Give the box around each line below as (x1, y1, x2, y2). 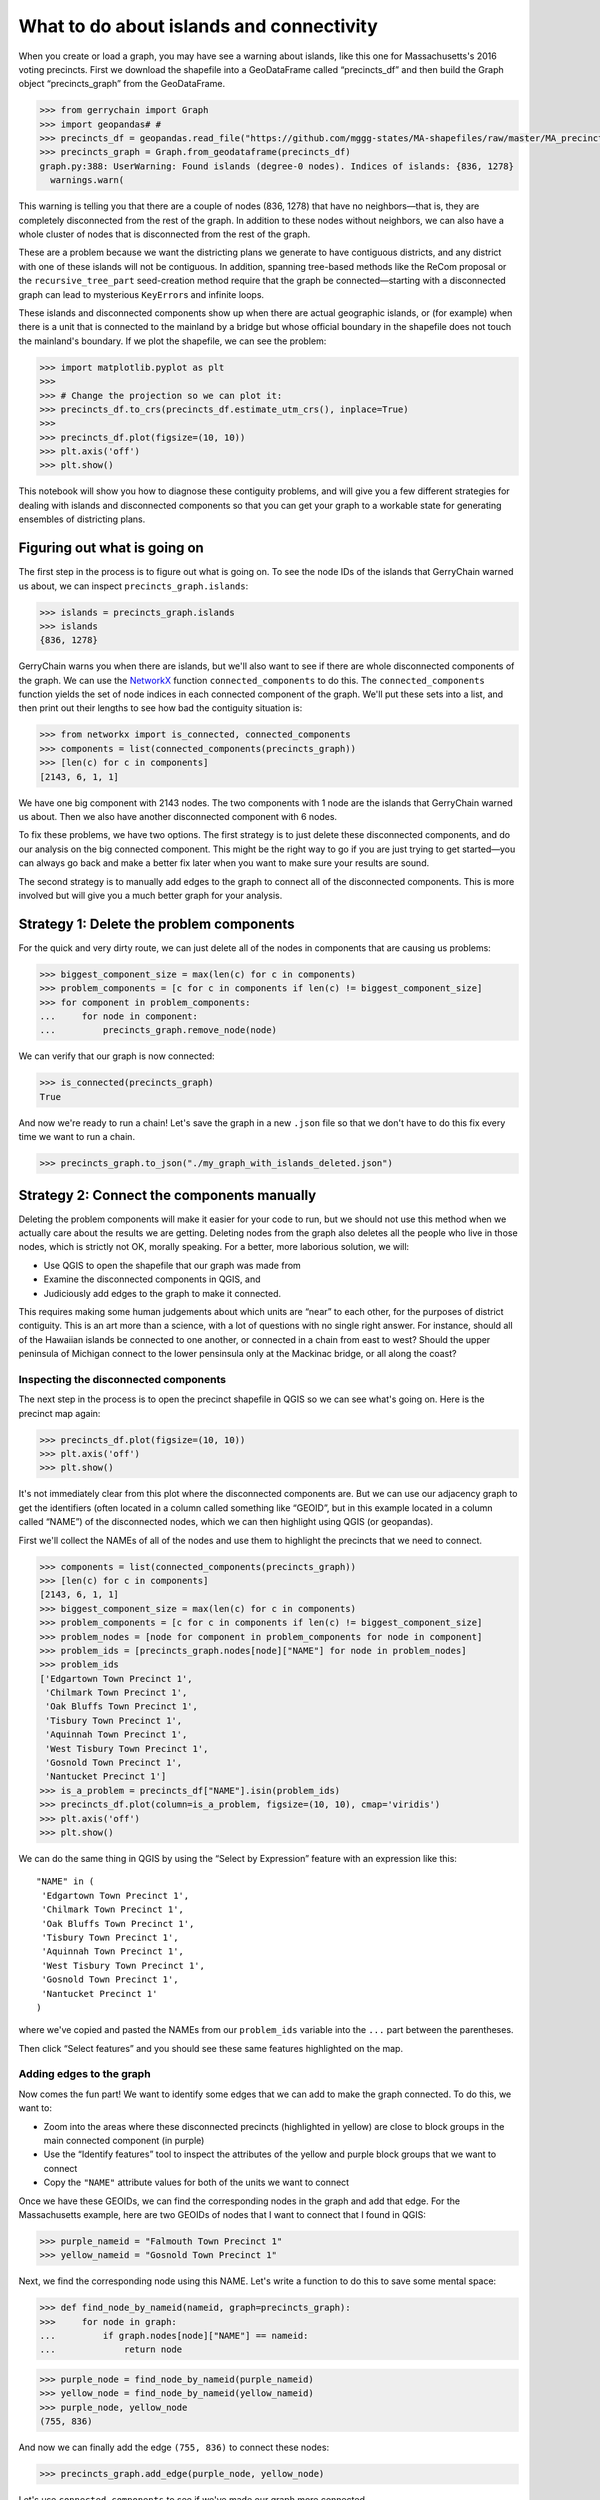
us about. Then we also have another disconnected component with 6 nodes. (18, 811, 338, 822)
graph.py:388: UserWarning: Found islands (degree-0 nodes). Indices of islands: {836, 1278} (39, 160, 515, 172)
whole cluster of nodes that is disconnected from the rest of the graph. (18, 228, 311, 240)
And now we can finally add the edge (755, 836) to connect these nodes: (18, 2441, 330, 2454)
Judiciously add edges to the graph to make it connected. (43, 1287, 282, 1299)
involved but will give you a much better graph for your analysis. (18, 889, 283, 901)
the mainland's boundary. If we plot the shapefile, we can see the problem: (18, 335, 327, 347)
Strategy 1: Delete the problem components (18, 915, 295, 932)
